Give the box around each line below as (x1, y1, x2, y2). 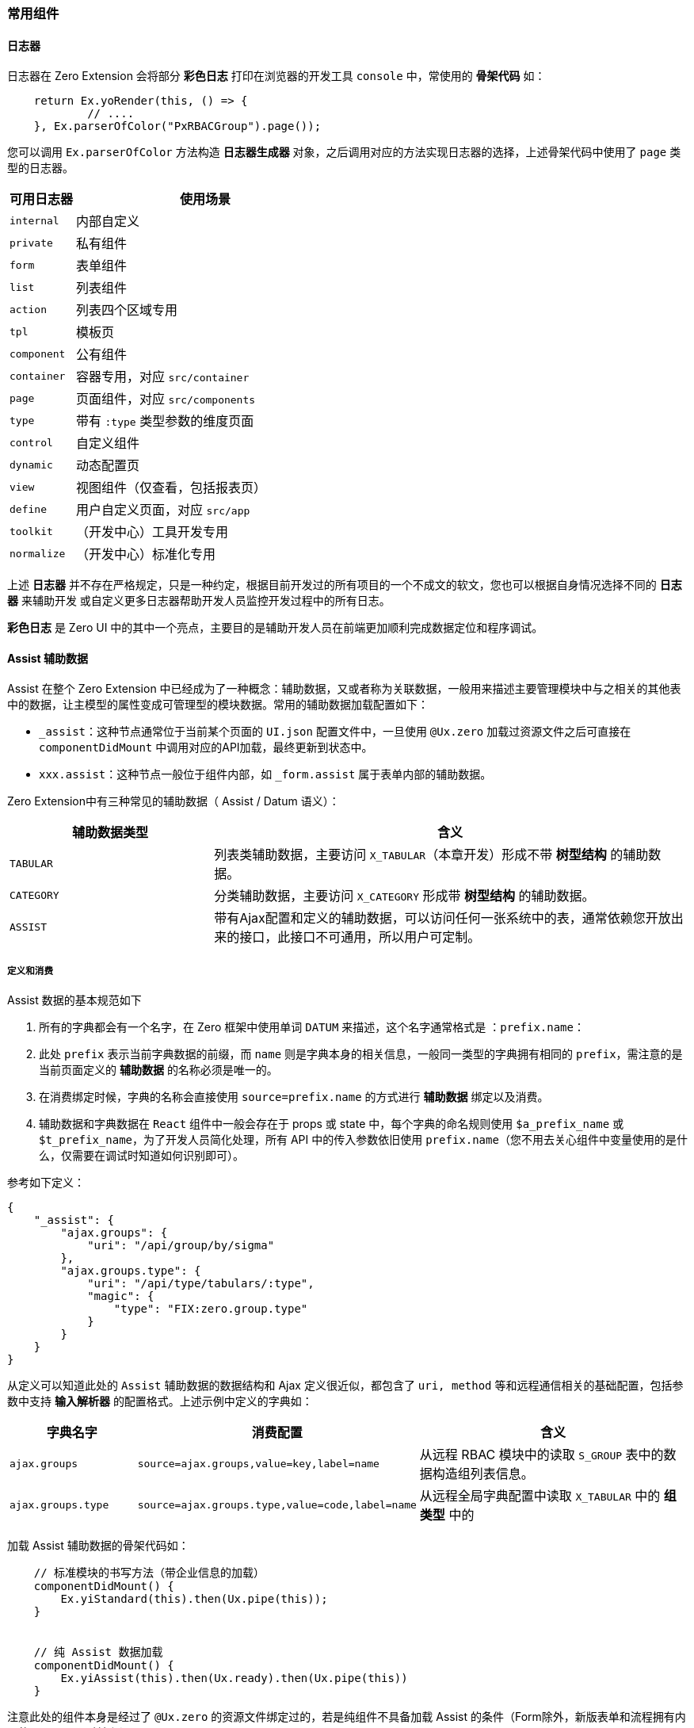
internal (10, 214, 59, 227)
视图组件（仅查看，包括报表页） (76, 480, 267, 496)
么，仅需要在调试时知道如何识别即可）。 (39, 1149, 244, 1163)
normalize (10, 547, 66, 560)
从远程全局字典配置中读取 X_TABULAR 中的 (419, 1488, 661, 1504)
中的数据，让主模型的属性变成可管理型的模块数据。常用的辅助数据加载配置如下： (7, 698, 429, 712)
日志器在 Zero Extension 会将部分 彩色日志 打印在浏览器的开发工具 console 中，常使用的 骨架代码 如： (7, 69, 546, 83)
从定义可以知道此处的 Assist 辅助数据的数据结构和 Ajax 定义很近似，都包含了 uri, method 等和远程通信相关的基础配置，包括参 (7, 1378, 684, 1393)
